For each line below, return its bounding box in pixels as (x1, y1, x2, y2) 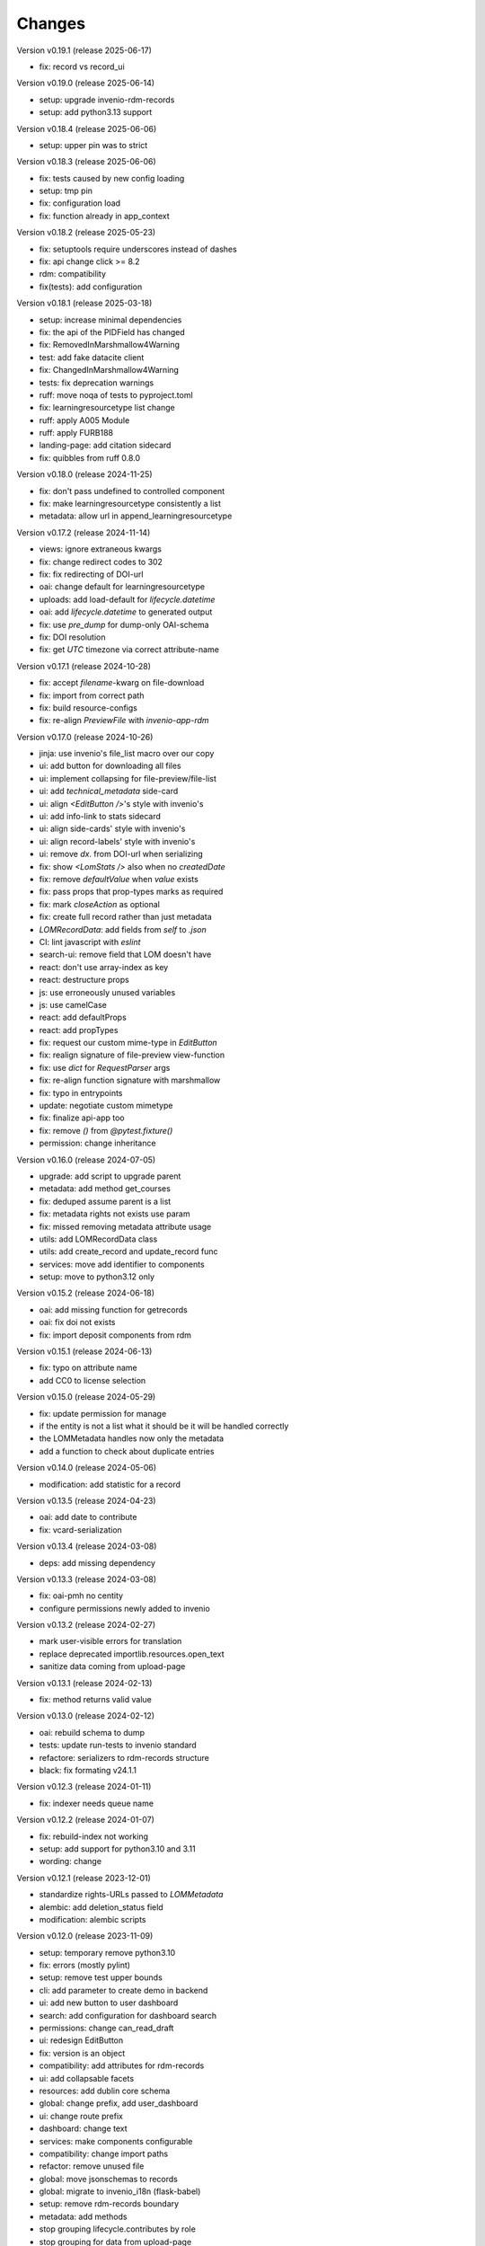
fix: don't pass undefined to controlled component (39, 485, 225, 496)
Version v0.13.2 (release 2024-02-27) (16, 1620, 156, 1631)
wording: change (39, 1856, 102, 1867)
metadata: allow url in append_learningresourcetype (39, 510, 233, 521)
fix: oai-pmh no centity (39, 1590, 124, 1601)
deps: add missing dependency (39, 1557, 156, 1568)
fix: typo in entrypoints (39, 1087, 123, 1098)
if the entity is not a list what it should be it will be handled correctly (39, 1420, 289, 1431)
